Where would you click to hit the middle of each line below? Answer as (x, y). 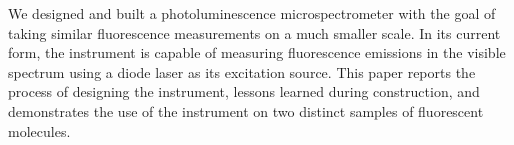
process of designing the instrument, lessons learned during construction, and (244, 91)
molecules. (39, 130)
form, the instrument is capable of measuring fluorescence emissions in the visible (257, 52)
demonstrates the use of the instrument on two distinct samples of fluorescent (246, 110)
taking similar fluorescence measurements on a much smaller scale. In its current (254, 32)
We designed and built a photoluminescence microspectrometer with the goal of (252, 13)
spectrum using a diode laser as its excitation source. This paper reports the (242, 71)
